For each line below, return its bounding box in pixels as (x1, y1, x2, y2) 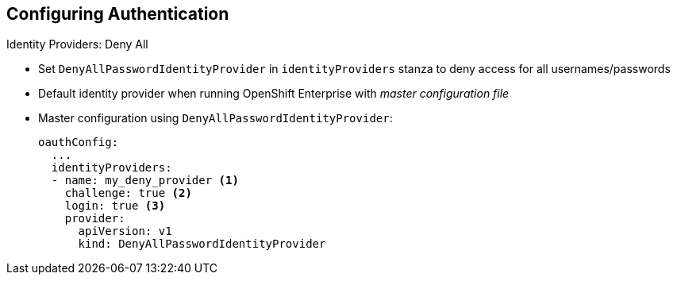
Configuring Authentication (6, 4, 229, 24)
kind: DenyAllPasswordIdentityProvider (78, 237, 326, 251)
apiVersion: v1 (78, 225, 172, 238)
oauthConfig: (38, 136, 119, 149)
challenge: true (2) (64, 187, 192, 200)
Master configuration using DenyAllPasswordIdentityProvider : (38, 111, 393, 125)
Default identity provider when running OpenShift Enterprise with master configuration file (38, 87, 510, 101)
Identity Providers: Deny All (6, 37, 148, 52)
